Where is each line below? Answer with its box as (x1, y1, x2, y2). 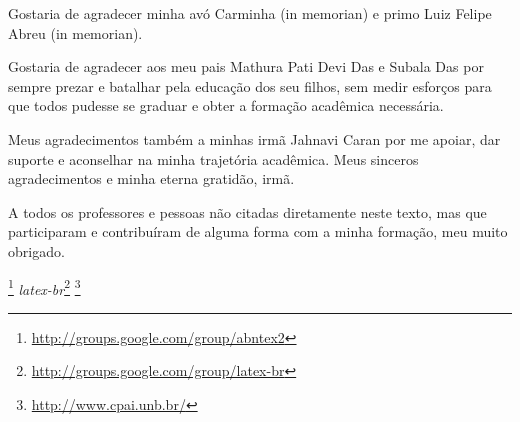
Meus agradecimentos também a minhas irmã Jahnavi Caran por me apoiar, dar (8, 128, 501, 149)
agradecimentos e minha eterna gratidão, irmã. (8, 168, 295, 189)
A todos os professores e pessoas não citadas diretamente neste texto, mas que (8, 201, 487, 222)
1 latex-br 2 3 (8, 275, 81, 299)
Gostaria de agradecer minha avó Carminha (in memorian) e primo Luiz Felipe (8, 3, 492, 23)
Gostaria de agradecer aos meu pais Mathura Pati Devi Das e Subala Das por (8, 56, 484, 77)
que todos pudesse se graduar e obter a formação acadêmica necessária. (8, 95, 444, 116)
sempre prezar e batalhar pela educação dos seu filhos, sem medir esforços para (8, 75, 492, 96)
